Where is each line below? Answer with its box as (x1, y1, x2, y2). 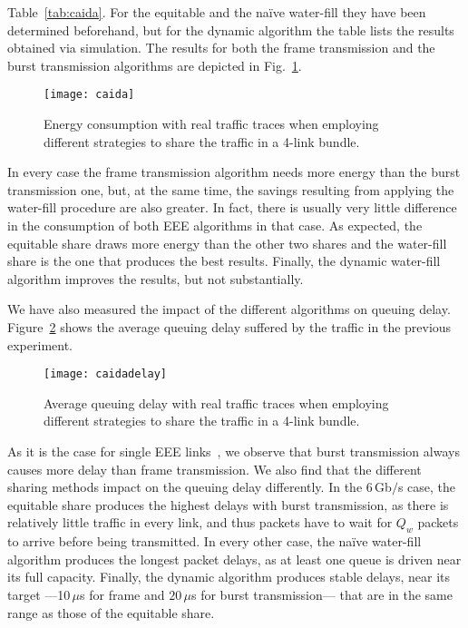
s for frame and (80, 584, 165, 603)
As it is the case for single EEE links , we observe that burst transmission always (7, 442, 460, 460)
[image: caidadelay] (44, 368, 168, 381)
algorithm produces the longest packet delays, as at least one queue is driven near (7, 549, 462, 568)
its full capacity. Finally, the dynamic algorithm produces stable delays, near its (7, 567, 451, 586)
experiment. (7, 335, 73, 354)
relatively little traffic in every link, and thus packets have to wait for (7, 513, 393, 532)
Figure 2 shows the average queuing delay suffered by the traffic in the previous (7, 317, 452, 336)
